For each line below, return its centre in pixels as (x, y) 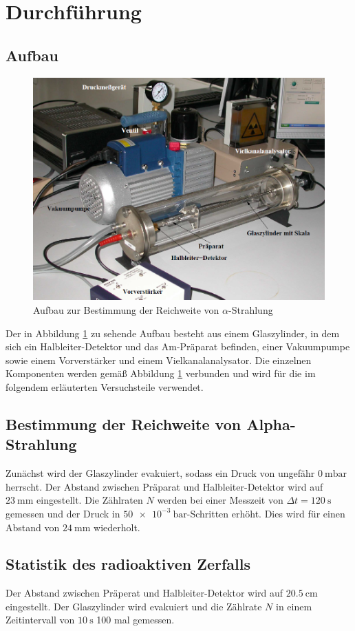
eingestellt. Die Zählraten (90, 500)
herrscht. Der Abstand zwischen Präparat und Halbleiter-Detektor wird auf (164, 486)
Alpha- (271, 424)
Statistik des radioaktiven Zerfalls (128, 564)
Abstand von (33, 527)
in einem (294, 606)
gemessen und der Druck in (63, 513)
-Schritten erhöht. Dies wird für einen (266, 513)
